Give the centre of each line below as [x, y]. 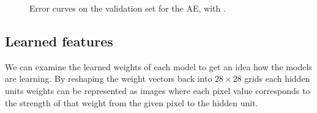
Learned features [59, 41]
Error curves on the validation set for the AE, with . [128, 8]
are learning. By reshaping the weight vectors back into [109, 78]
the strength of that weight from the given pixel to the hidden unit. [132, 102]
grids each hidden [277, 78]
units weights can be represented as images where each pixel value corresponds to [158, 90]
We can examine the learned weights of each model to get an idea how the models [158, 66]
